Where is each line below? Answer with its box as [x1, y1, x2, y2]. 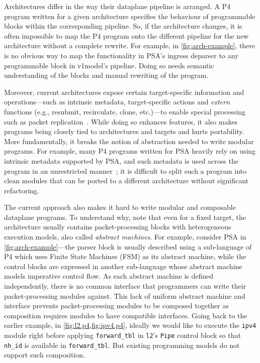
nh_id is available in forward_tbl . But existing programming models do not [4, 339, 240, 350]
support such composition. [4, 349, 85, 360]
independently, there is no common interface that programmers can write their [4, 281, 246, 291]
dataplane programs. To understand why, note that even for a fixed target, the [4, 211, 246, 222]
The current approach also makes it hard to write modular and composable [4, 202, 236, 212]
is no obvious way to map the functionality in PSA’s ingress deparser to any [4, 50, 239, 60]
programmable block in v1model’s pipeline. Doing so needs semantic [4, 60, 214, 70]
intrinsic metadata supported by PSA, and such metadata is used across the [4, 155, 238, 166]
